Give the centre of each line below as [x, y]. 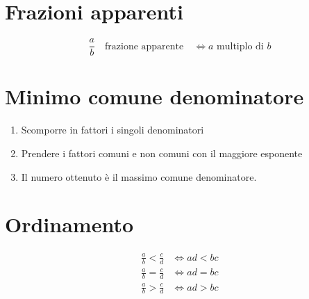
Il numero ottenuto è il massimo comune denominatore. [139, 176]
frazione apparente [144, 46]
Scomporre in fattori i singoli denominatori [112, 130]
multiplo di [240, 46]
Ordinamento [69, 224]
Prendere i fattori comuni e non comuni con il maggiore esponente [162, 153]
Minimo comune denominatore [154, 96]
